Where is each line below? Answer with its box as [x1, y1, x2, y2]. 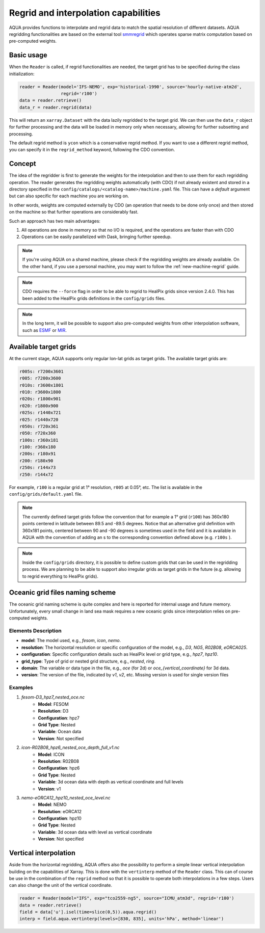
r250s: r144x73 [19, 465, 56, 471]
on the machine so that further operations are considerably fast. [9, 209, 139, 215]
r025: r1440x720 [19, 417, 59, 422]
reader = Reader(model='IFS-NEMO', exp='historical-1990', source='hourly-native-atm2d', [19, 84, 242, 89]
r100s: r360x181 [19, 437, 59, 443]
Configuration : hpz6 [38, 765, 80, 771]
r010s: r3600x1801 [19, 382, 64, 388]
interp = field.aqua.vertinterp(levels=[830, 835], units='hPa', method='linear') [19, 916, 224, 922]
